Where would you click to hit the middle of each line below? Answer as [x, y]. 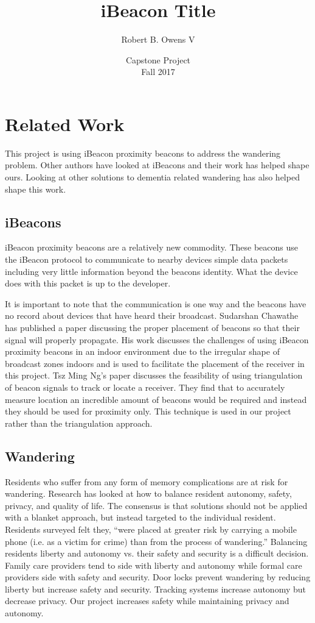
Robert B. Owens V [158, 39]
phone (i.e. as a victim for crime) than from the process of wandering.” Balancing [156, 541]
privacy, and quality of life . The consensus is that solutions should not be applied [156, 505]
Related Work [65, 123]
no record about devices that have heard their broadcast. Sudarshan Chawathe [152, 315]
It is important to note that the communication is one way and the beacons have [156, 303]
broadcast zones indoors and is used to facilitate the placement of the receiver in [155, 363]
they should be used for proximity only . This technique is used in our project [148, 411]
